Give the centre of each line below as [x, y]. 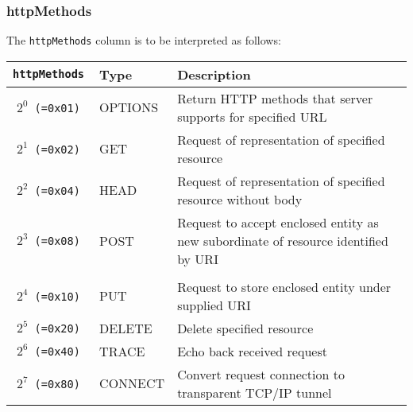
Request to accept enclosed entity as [278, 222]
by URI [198, 258]
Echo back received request [252, 351]
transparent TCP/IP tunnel [255, 392]
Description [214, 74]
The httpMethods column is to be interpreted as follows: [144, 40]
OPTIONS [129, 107]
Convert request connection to [261, 374]
